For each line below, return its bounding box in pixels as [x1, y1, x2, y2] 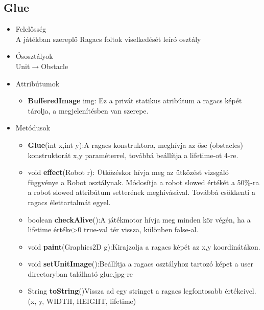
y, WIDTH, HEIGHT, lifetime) [38, 296, 136, 306]
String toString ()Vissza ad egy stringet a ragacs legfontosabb [28, 285, 223, 296]
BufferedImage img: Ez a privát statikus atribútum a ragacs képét [28, 95, 242, 106]
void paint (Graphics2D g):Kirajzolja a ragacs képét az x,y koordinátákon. [28, 241, 260, 252]
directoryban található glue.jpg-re [28, 268, 133, 279]
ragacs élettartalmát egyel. [28, 196, 111, 207]
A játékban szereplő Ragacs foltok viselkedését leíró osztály [15, 33, 201, 44]
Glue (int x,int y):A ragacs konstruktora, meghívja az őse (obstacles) [28, 139, 243, 150]
